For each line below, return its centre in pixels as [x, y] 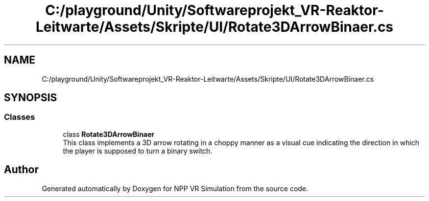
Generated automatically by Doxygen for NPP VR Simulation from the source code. [175, 188]
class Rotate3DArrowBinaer [109, 134]
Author [21, 170]
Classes [20, 117]
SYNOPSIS [31, 98]
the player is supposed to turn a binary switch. [138, 151]
